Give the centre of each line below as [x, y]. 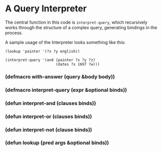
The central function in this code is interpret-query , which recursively [76, 22]
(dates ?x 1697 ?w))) [78, 64]
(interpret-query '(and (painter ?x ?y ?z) [50, 60]
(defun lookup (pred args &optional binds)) [57, 143]
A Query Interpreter [46, 9]
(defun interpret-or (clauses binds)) [49, 116]
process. [14, 33]
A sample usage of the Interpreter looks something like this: [65, 42]
